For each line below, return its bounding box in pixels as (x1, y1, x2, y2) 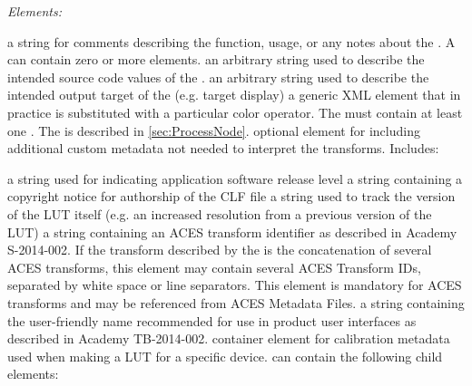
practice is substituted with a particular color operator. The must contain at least (7, 102, 463, 121)
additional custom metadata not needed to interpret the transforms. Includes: (7, 139, 439, 158)
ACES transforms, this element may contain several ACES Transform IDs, (7, 257, 421, 276)
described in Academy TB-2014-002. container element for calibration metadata (7, 329, 450, 348)
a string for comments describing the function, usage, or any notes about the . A (7, 32, 456, 51)
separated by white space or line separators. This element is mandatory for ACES (7, 275, 462, 294)
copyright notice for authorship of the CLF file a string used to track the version (7, 187, 456, 206)
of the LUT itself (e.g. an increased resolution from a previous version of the (7, 204, 432, 223)
